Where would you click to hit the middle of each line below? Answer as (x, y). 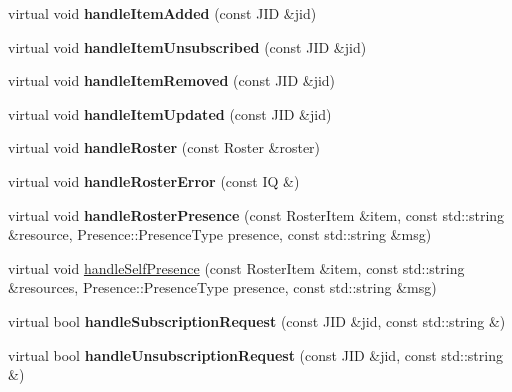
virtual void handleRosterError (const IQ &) (154, 180)
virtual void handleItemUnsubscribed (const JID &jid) (187, 46)
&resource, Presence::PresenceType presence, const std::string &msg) (220, 234)
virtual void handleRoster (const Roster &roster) (164, 147)
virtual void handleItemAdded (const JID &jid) (162, 13)
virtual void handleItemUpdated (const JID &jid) (170, 113)
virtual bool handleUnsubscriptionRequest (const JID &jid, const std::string (255, 354)
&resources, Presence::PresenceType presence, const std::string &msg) (222, 287)
